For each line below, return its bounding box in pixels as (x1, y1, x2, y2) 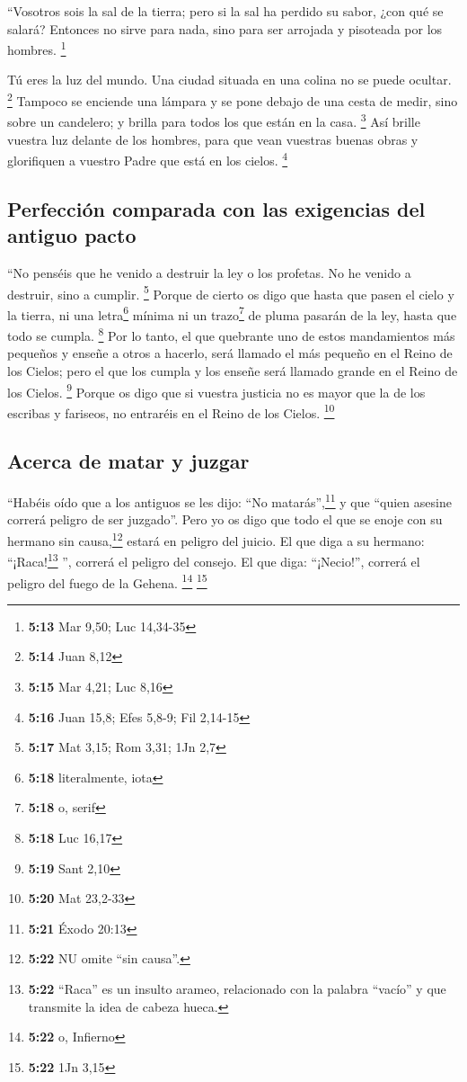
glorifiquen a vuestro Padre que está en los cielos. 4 (7, 148, 288, 169)
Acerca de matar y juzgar (7, 447, 250, 475)
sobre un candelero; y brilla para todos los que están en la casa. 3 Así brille (7, 110, 420, 130)
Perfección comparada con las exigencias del (7, 194, 426, 222)
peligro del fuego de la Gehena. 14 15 (7, 570, 207, 592)
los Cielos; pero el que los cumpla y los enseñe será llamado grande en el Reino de (7, 361, 458, 380)
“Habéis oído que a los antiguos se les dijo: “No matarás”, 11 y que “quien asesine (7, 490, 452, 511)
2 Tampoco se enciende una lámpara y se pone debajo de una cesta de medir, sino (7, 89, 458, 110)
